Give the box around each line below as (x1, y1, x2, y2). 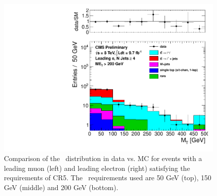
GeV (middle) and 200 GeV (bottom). (4, 182, 118, 193)
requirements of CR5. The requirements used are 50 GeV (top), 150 (4, 172, 212, 183)
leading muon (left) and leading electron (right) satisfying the (4, 163, 190, 173)
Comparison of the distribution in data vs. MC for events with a (4, 153, 202, 163)
